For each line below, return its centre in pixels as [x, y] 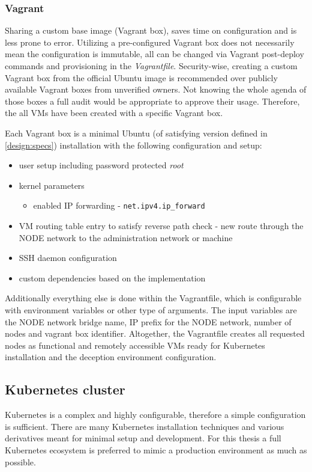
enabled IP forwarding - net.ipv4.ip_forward [119, 205]
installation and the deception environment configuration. [111, 357]
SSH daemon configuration [68, 258]
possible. [20, 461]
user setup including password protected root [101, 165]
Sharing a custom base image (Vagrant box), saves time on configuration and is [151, 30]
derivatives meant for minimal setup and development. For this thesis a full [143, 438]
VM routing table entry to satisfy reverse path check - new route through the [161, 225]
